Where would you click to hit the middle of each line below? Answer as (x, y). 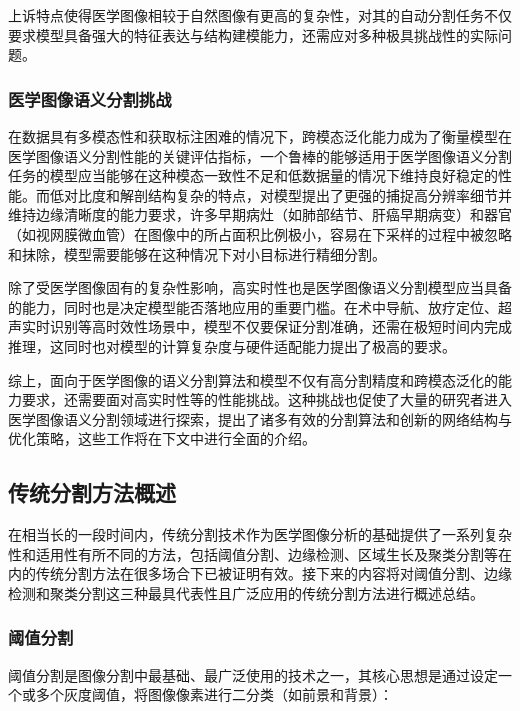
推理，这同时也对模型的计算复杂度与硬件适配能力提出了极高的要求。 (232, 345)
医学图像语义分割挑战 (90, 98)
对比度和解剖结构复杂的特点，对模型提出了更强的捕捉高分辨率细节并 (287, 194)
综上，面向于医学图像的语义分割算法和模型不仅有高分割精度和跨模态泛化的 (253, 379)
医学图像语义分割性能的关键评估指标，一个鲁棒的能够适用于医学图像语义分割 (260, 155)
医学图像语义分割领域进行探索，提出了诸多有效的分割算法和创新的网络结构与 (260, 418)
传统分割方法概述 (92, 492)
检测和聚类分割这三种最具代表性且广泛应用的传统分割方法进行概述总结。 (246, 592)
